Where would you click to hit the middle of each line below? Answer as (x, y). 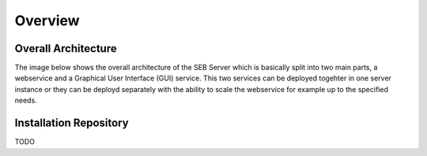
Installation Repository (72, 123)
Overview (47, 20)
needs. (26, 100)
